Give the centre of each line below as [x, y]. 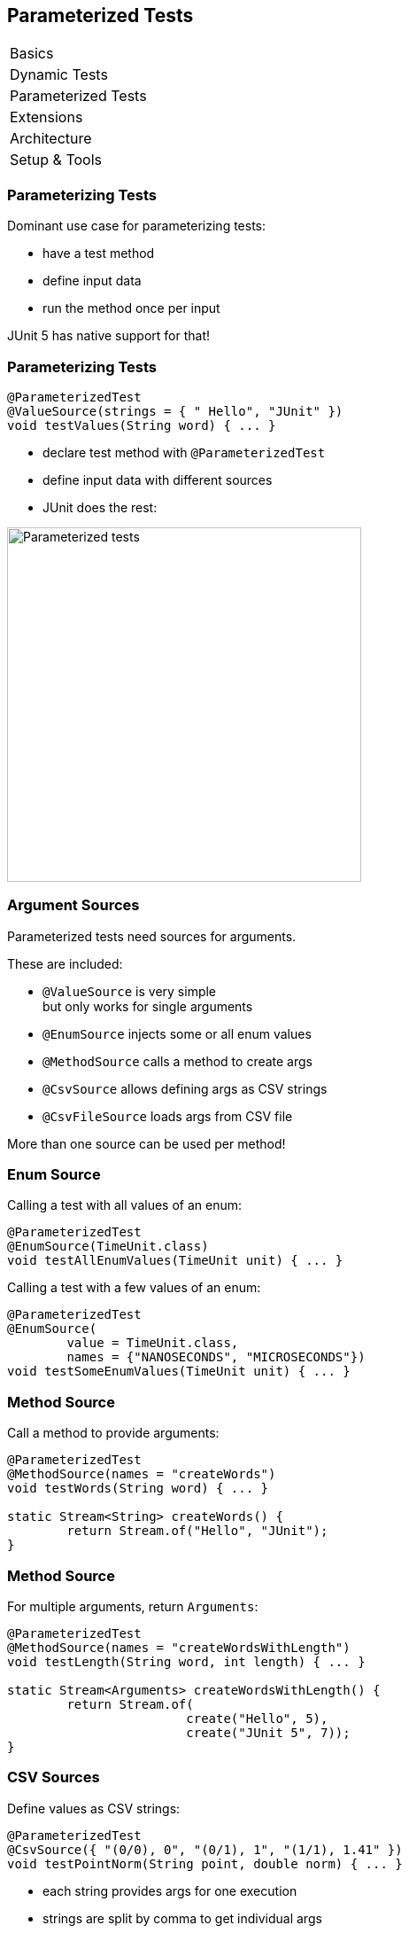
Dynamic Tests [59, 75]
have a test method [99, 253]
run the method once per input [131, 308]
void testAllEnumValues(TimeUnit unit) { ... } [175, 1261]
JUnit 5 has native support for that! [109, 336]
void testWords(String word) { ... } [138, 1489]
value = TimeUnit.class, [153, 1343]
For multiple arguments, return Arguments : [133, 1606]
